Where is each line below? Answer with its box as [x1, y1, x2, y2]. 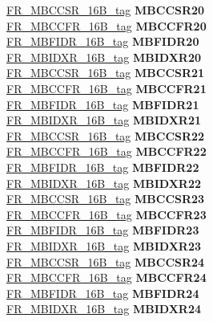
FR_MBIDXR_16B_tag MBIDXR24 [6, 300, 201, 317]
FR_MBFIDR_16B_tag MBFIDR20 [6, 33, 199, 50]
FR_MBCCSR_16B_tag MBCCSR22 [6, 127, 205, 144]
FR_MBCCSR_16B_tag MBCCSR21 [6, 64, 205, 81]
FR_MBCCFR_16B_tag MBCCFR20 [6, 17, 207, 34]
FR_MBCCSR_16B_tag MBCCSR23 [6, 190, 205, 207]
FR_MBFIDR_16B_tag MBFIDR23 [6, 222, 199, 238]
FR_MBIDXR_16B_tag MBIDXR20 [6, 48, 201, 65]
